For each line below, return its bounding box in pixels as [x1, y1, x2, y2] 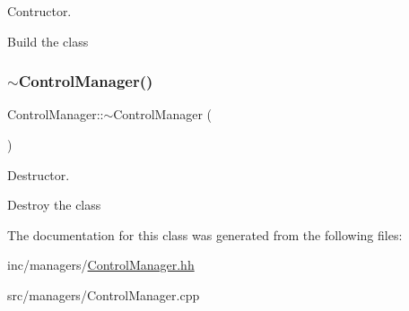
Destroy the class [7, 195, 101, 214]
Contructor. [7, 2, 72, 20]
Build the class [7, 31, 89, 50]
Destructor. [7, 165, 70, 184]
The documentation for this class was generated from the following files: [7, 225, 403, 244]
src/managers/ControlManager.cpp [7, 285, 200, 304]
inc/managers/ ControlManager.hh [7, 255, 195, 274]
